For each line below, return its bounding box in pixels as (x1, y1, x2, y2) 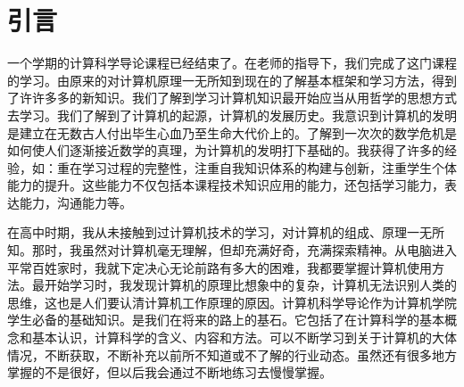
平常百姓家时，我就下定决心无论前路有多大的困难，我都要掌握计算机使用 (7, 258, 432, 276)
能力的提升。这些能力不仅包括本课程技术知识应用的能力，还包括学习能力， (7, 176, 444, 194)
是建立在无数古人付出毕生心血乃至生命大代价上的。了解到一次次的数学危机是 (7, 123, 457, 142)
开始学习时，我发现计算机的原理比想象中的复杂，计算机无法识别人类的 (44, 276, 457, 294)
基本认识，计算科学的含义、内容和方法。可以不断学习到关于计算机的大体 (31, 328, 457, 347)
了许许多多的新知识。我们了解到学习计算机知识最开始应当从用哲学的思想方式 (7, 88, 457, 107)
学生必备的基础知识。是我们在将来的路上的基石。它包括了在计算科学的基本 (7, 310, 444, 329)
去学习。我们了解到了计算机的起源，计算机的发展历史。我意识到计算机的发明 (7, 105, 457, 124)
